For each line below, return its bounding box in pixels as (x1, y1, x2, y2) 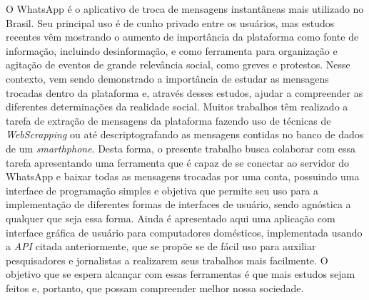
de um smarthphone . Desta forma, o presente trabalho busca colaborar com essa (6, 140, 355, 155)
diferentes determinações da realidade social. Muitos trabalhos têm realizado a (6, 99, 348, 114)
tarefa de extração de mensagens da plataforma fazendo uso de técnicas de (6, 113, 331, 128)
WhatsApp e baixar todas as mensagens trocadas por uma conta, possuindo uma (6, 169, 360, 184)
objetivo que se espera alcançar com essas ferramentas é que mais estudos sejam (6, 267, 355, 281)
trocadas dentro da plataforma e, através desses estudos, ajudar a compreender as (6, 85, 363, 100)
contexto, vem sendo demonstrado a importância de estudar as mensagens (6, 71, 329, 86)
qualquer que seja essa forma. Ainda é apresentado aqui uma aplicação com (6, 210, 335, 225)
